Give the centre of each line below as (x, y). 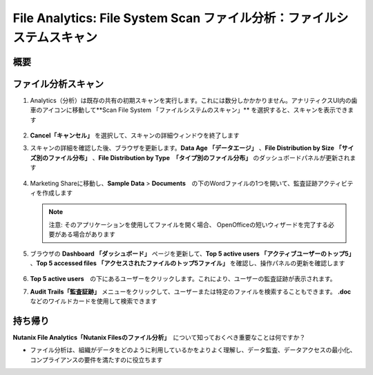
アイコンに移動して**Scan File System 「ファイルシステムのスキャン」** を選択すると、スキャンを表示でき (195, 110)
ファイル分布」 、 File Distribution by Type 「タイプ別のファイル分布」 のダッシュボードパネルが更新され (199, 157)
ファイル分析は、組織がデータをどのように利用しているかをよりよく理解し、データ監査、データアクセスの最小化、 (193, 350)
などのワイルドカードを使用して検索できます (94, 301)
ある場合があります (88, 234)
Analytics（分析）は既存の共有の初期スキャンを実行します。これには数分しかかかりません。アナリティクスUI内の (191, 100)
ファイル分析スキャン (58, 84)
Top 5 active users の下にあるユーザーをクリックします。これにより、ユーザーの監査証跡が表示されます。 (183, 279)
